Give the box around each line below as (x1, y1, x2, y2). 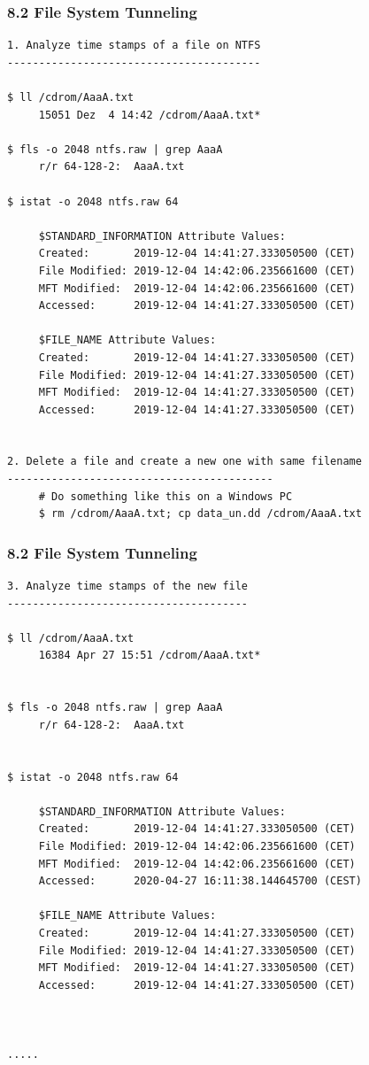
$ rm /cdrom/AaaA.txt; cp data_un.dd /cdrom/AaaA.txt (38, 507, 362, 521)
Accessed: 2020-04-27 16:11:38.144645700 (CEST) (38, 875, 362, 888)
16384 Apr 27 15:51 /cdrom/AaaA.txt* (38, 649, 261, 662)
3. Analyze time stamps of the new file (7, 580, 249, 593)
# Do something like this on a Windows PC (38, 490, 293, 503)
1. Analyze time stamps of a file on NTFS (7, 39, 261, 52)
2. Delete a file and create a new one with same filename (7, 455, 362, 468)
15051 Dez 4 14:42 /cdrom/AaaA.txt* (38, 108, 261, 121)
